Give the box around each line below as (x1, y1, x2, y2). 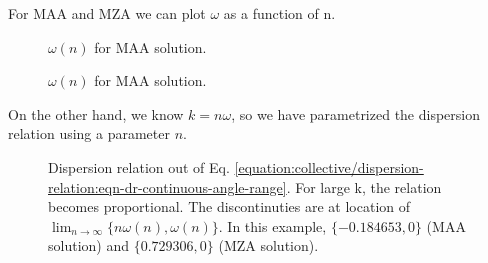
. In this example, (218, 215, 327, 236)
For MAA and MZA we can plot (8, 3, 206, 23)
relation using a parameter (8, 123, 170, 144)
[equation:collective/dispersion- (234, 156, 424, 177)
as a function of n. (223, 3, 336, 23)
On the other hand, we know (8, 103, 184, 124)
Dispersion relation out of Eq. (48, 156, 230, 177)
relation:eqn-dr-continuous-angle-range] (48, 176, 287, 197)
